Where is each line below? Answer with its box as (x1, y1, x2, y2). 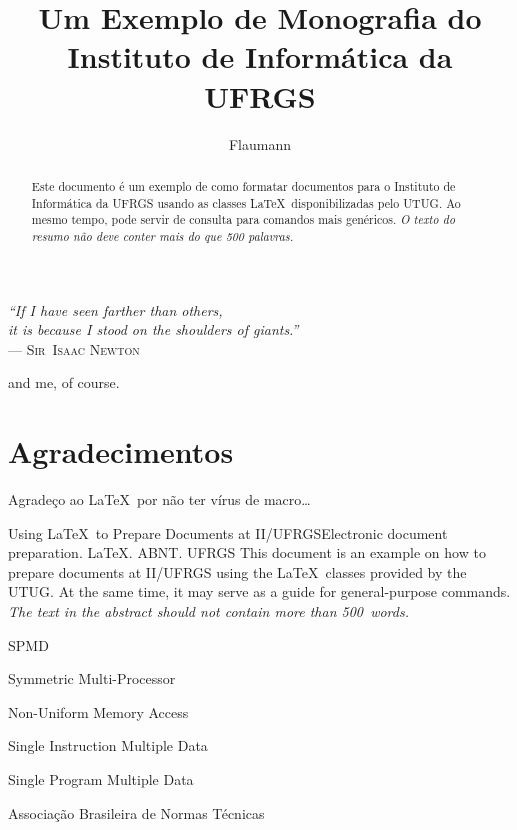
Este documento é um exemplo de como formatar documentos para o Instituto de (31, 177, 456, 194)
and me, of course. (8, 372, 120, 393)
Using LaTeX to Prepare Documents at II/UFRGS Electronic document (8, 522, 448, 543)
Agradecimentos (8, 431, 234, 472)
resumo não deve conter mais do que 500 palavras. (31, 227, 294, 244)
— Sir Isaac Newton (8, 338, 140, 359)
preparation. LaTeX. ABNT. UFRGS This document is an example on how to (8, 542, 486, 563)
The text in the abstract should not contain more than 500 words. (8, 600, 409, 621)
